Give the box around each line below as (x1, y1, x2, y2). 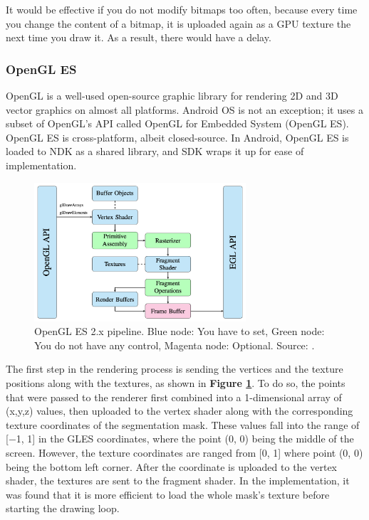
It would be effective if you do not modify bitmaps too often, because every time (6, 2, 358, 16)
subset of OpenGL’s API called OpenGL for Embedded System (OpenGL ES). (6, 116, 349, 131)
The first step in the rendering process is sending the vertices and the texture (6, 361, 343, 376)
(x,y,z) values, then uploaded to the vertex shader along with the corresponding (6, 403, 353, 418)
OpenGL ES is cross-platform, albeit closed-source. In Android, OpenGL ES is (6, 129, 349, 144)
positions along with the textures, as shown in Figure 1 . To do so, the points (6, 376, 345, 390)
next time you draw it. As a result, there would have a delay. (6, 30, 271, 45)
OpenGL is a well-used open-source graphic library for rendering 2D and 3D (6, 88, 338, 102)
